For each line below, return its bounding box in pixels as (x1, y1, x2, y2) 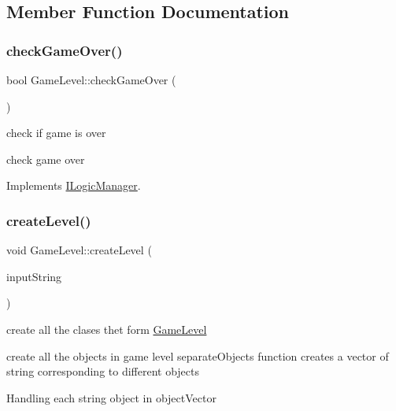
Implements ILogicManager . (6, 177, 141, 194)
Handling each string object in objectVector (6, 389, 217, 405)
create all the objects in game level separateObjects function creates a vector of (6, 347, 389, 364)
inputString (6, 268, 62, 284)
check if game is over (6, 124, 106, 141)
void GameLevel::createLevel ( (6, 242, 152, 258)
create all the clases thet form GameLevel (6, 320, 207, 337)
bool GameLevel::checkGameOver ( (6, 72, 176, 87)
